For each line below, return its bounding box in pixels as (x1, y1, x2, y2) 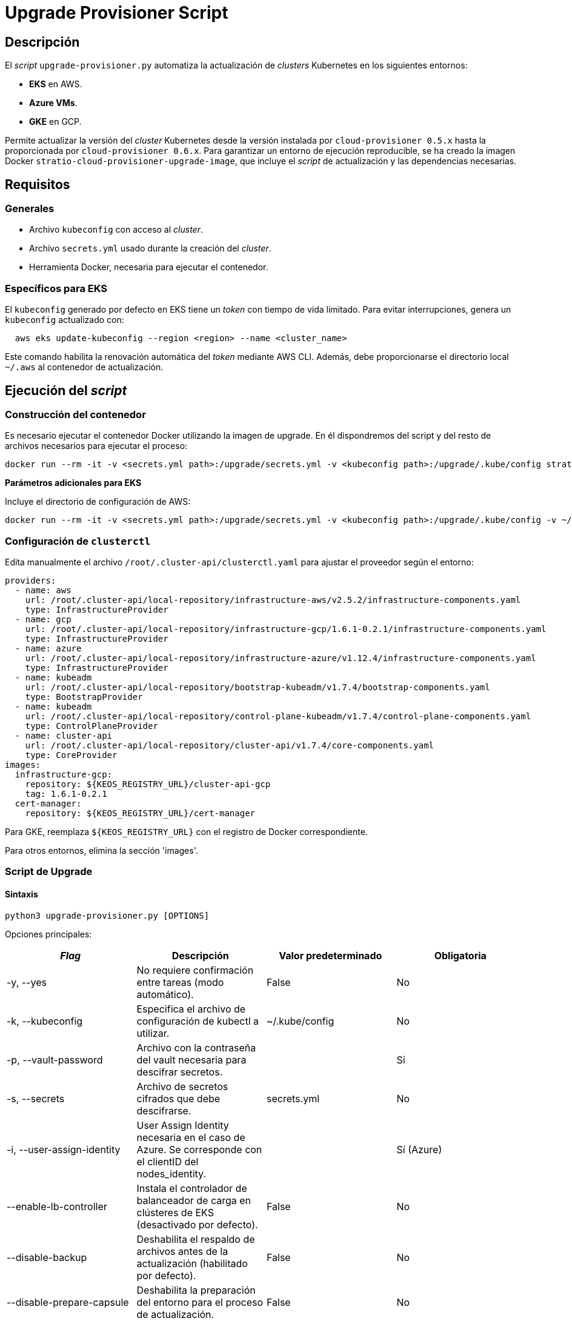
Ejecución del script (5, 382, 127, 398)
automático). (136, 988, 194, 1000)
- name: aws (15, 585, 71, 596)
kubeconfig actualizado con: (5, 314, 124, 325)
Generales (5, 202, 55, 215)
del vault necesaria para (136, 1053, 247, 1066)
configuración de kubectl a (136, 1014, 259, 1027)
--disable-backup (7, 1251, 87, 1263)
